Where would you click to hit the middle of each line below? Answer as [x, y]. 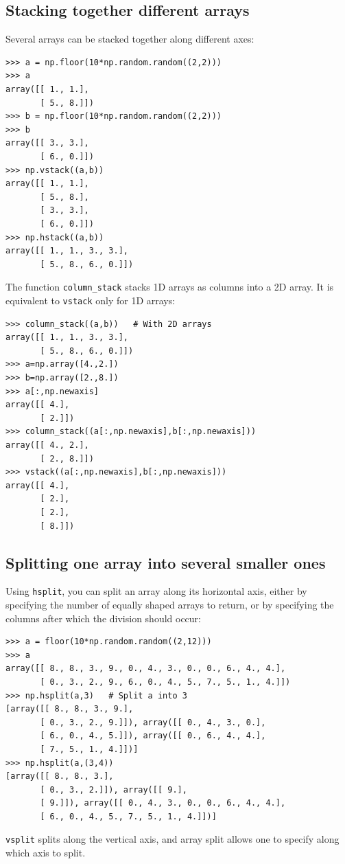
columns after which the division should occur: [103, 618]
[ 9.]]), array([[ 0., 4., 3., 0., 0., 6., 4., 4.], [163, 803]
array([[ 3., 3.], [47, 143]
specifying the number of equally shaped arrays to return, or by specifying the [170, 604]
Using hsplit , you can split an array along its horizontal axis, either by [156, 591]
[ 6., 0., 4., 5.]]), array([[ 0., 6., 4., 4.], [153, 736]
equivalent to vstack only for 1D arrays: [91, 300]
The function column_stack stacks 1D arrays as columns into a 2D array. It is [170, 287]
